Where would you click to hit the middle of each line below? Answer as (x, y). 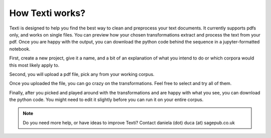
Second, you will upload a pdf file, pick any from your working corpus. (82, 74)
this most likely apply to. (34, 65)
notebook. (20, 49)
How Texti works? (47, 13)
